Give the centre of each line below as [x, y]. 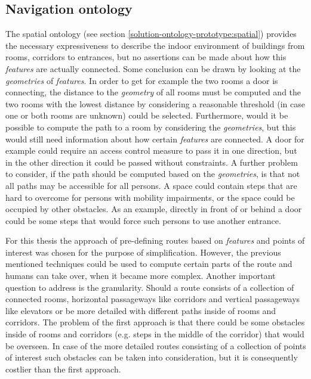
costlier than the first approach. [63, 369]
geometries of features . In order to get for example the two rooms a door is [142, 80]
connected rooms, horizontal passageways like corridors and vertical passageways [153, 299]
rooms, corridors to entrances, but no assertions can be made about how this [146, 57]
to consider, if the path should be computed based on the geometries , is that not [153, 174]
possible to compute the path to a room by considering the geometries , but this [151, 127]
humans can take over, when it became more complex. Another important [141, 276]
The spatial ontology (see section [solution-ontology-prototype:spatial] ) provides [151, 34]
